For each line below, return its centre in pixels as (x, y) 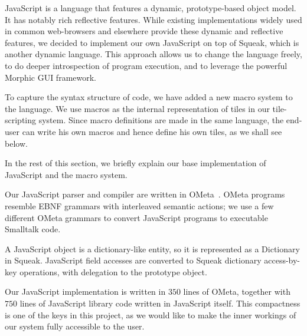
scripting (21, 120)
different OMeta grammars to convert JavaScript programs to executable (136, 217)
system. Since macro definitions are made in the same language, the (161, 120)
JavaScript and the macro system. (66, 174)
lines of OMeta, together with (237, 291)
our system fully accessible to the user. (75, 326)
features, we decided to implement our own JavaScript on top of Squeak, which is (152, 42)
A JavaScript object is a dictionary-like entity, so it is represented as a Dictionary (152, 248)
